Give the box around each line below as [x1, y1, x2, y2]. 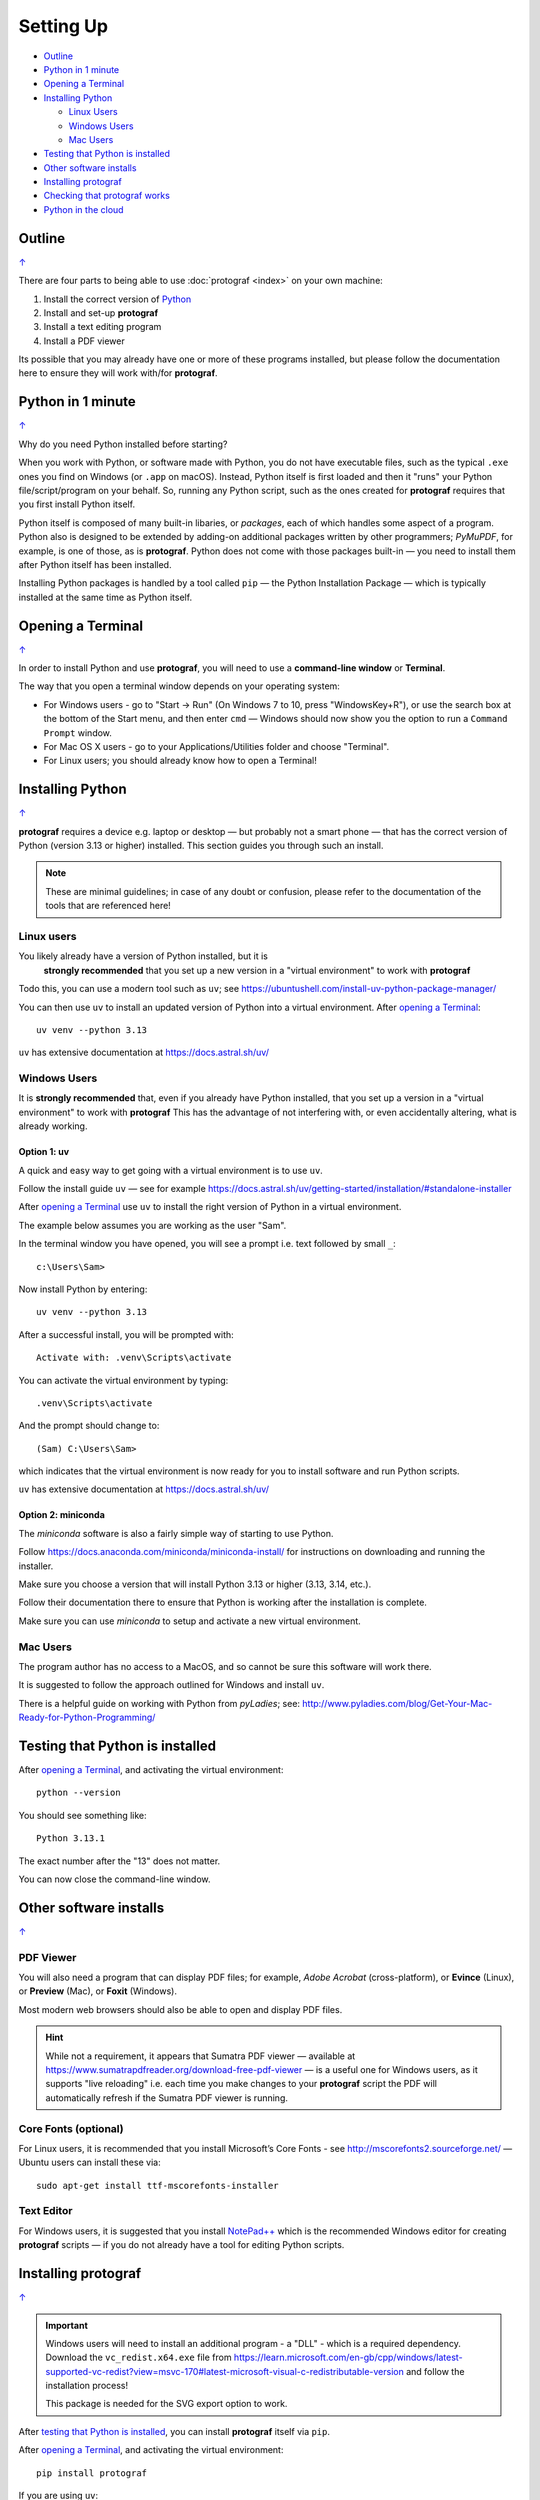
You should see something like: [18, 1809, 147, 1821]
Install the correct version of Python [43, 293, 192, 305]
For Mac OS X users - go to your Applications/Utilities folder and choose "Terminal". [43, 740, 390, 752]
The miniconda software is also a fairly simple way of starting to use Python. [18, 1527, 334, 1539]
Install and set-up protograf [43, 306, 159, 319]
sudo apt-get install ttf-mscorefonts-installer [36, 2180, 279, 2191]
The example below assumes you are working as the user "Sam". [18, 1219, 287, 1231]
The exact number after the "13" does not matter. [18, 1855, 221, 1867]
